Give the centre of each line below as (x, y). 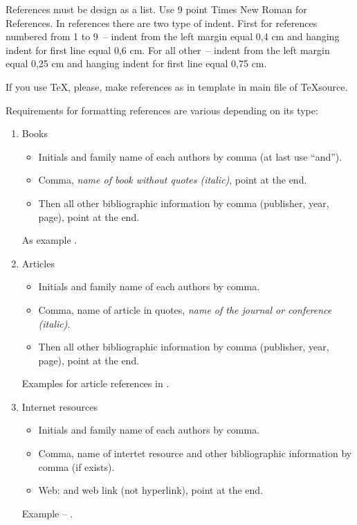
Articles (38, 263)
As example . (49, 240)
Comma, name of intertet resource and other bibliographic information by (195, 453)
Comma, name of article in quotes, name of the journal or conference (185, 309)
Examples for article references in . (95, 383)
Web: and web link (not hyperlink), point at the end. (151, 490)
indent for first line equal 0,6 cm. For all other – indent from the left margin (168, 50)
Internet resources (59, 406)
